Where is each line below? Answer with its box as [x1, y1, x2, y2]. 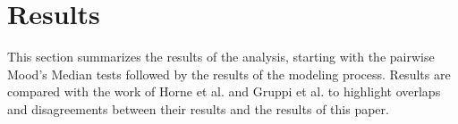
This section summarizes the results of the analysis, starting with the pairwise [7, 47, 435, 66]
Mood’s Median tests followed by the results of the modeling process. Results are [7, 64, 451, 83]
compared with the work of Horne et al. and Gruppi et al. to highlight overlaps [7, 82, 441, 101]
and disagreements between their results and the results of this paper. [7, 99, 389, 118]
